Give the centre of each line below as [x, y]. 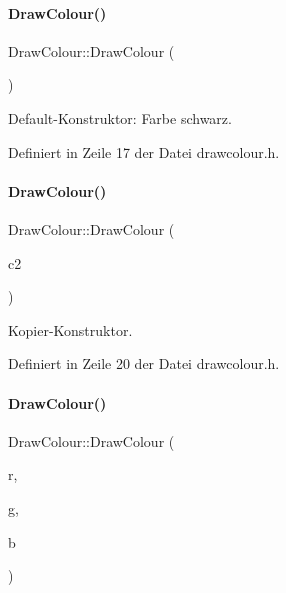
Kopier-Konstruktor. [70, 329]
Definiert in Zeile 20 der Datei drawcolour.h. [144, 363]
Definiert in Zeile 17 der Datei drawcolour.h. [144, 151]
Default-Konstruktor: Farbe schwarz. [120, 117]
